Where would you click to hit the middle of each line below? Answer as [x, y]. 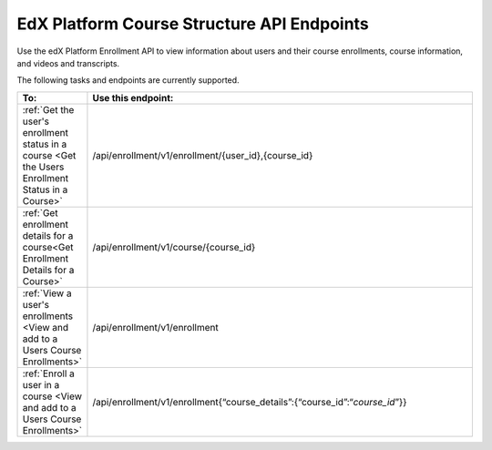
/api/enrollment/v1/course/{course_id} [174, 247]
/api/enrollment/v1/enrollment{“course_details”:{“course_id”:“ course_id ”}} [250, 402]
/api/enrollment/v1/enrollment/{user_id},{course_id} [203, 155]
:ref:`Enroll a [48, 373]
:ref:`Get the [48, 109]
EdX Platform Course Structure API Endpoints [193, 24]
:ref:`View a [47, 293]
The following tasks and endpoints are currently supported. [128, 80]
